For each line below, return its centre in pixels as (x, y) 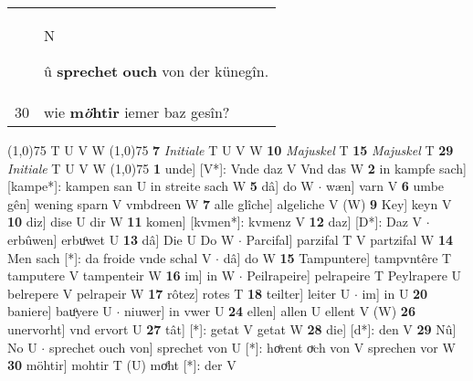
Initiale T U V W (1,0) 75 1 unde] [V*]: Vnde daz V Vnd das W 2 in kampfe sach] (237, 168)
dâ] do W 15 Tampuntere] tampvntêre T (337, 257)
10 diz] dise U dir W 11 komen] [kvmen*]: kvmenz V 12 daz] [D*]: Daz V (215, 222)
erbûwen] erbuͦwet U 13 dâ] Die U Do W (121, 239)
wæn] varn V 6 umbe (385, 186)
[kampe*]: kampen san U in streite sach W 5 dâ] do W (161, 186)
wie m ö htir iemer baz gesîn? (137, 112)
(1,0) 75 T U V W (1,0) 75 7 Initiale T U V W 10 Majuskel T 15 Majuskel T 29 (231, 150)
